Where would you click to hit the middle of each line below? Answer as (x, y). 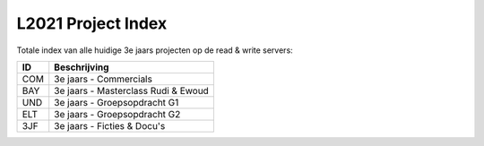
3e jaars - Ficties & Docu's (110, 125)
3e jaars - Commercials (103, 79)
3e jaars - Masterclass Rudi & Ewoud (132, 90)
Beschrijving (82, 67)
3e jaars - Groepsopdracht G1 (117, 102)
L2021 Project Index (92, 23)
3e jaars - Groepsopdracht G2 (117, 114)
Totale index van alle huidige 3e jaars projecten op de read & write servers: (155, 50)
